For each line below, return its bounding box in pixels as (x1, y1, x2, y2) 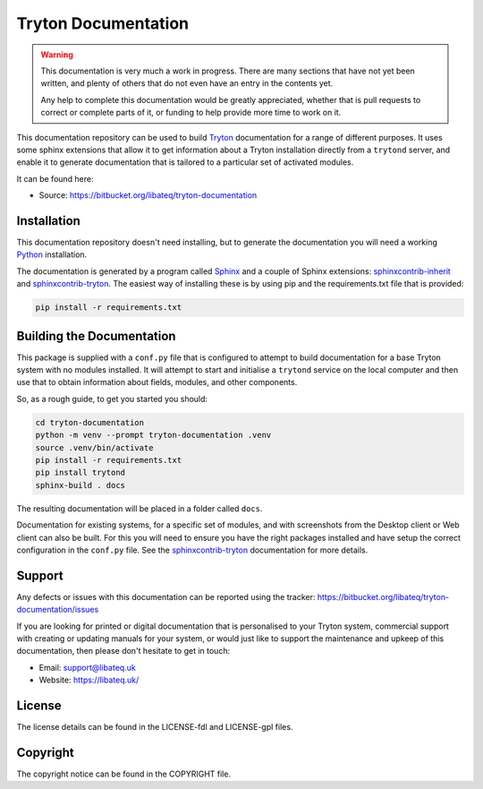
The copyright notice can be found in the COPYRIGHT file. (16, 768, 232, 779)
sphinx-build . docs (35, 480, 125, 490)
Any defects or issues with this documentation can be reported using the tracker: (16, 591, 316, 602)
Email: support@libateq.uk (38, 662, 136, 673)
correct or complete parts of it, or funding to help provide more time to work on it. (40, 107, 342, 118)
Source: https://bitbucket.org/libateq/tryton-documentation (38, 190, 258, 201)
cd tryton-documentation (35, 417, 145, 427)
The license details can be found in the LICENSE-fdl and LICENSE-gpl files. (16, 722, 293, 733)
